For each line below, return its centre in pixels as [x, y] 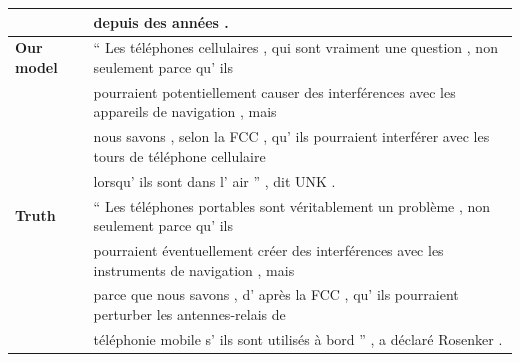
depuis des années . [161, 21]
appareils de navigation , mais [185, 111]
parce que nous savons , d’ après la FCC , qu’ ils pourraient [276, 294]
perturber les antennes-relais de [189, 313]
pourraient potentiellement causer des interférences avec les [274, 91]
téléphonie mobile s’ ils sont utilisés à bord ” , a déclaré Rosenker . [298, 338]
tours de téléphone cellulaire [179, 155]
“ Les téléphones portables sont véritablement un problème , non [292, 205]
